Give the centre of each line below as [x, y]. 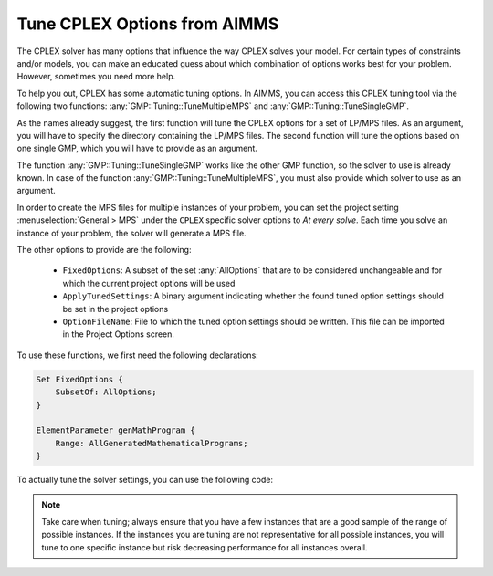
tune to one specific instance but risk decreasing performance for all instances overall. [205, 547]
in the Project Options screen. [119, 334]
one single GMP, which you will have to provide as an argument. [137, 148]
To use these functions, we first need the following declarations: [138, 355]
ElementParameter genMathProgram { [115, 430]
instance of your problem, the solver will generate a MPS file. [131, 233]
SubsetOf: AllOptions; [106, 392]
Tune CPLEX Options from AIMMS [148, 24]
